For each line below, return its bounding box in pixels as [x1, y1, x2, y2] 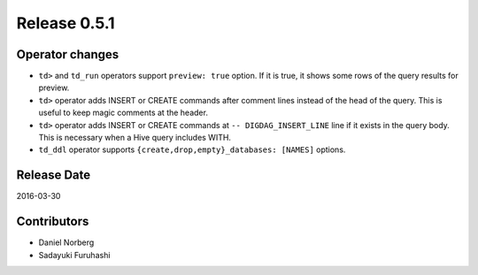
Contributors [16, 214, 89, 229]
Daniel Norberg [38, 237, 95, 248]
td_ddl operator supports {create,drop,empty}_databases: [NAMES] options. [38, 144, 346, 155]
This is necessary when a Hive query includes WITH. [38, 133, 232, 143]
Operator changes [16, 47, 119, 62]
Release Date [16, 168, 91, 183]
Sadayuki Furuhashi [38, 249, 111, 260]
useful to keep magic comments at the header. [38, 107, 208, 118]
